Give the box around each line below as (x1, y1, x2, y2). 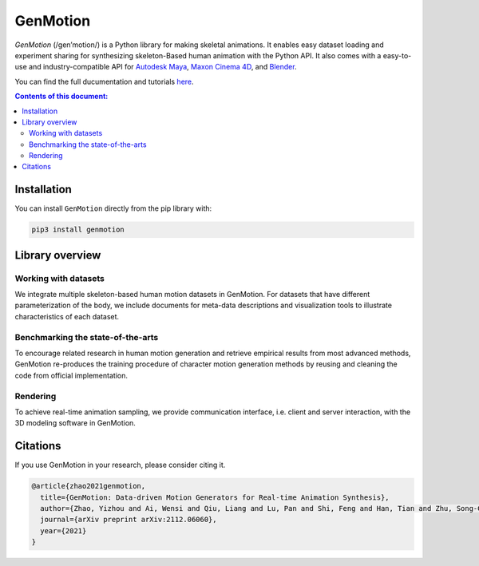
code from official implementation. (14, 370, 128, 380)
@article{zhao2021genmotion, (31, 481, 146, 491)
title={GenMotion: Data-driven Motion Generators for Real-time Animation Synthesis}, (40, 493, 390, 502)
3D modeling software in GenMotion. (14, 418, 136, 428)
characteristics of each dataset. (14, 311, 120, 321)
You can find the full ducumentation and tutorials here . (14, 77, 195, 86)
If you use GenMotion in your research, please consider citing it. (14, 460, 226, 470)
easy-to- (382, 50, 412, 60)
